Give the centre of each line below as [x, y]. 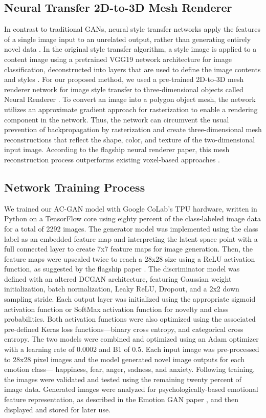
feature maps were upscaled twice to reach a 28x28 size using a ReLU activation [130, 258]
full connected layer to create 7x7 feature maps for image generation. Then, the [128, 249]
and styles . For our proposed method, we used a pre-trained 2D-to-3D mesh [124, 79]
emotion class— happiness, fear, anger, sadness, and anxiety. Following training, [130, 369]
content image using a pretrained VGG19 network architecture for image [118, 59]
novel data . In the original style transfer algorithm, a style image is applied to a [130, 49]
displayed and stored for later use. [58, 409]
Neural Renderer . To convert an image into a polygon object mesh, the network [130, 99]
